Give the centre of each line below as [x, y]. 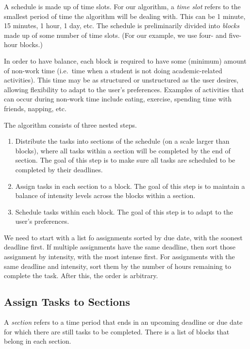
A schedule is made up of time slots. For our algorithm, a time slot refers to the [122, 6]
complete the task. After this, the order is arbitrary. [81, 275]
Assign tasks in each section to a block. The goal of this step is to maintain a [130, 186]
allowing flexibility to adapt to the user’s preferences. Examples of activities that [124, 89]
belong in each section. [38, 341]
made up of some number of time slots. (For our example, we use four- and [115, 35]
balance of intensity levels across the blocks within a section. [105, 195]
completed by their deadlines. [59, 169]
